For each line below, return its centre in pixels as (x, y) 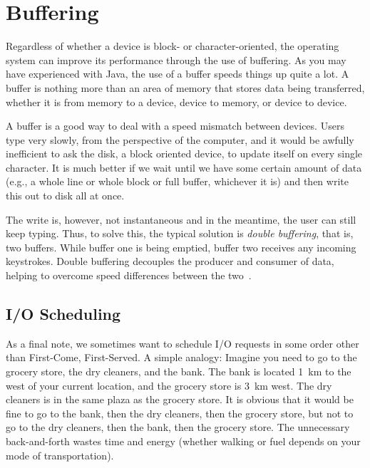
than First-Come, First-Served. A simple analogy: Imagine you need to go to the (181, 357)
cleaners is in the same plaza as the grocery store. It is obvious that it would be (180, 399)
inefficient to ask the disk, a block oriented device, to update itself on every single (184, 154)
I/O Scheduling (63, 314)
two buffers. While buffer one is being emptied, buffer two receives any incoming (181, 247)
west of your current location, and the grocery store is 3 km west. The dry (169, 385)
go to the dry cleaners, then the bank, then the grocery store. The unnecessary (178, 427)
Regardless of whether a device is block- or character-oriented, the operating (173, 46)
